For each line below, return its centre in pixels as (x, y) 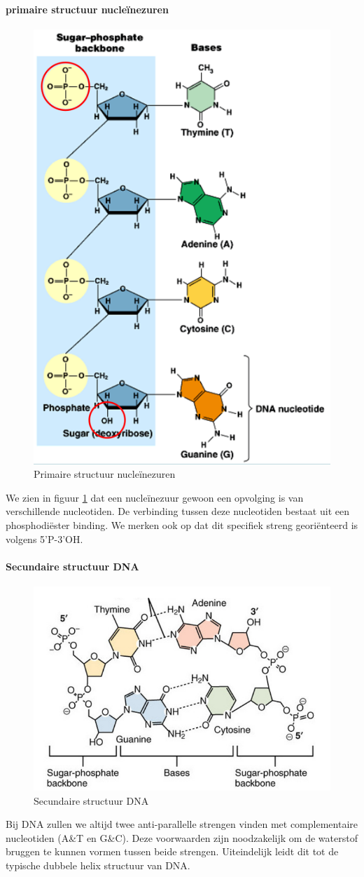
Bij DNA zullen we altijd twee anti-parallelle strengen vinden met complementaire (182, 824)
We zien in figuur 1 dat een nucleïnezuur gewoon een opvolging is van (155, 497)
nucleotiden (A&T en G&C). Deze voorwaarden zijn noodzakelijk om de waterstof (182, 837)
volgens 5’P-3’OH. (44, 538)
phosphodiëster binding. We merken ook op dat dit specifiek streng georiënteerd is (182, 525)
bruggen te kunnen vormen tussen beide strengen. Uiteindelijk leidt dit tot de (172, 851)
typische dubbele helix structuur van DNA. (98, 865)
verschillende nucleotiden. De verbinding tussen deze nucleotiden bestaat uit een (177, 511)
